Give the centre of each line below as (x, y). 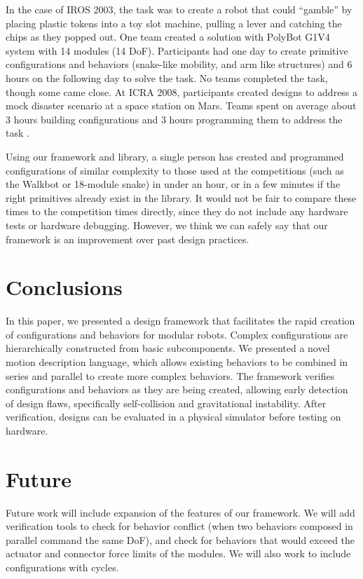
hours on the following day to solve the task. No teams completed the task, (167, 77)
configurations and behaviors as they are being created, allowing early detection (177, 389)
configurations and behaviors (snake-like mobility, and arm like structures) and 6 (179, 64)
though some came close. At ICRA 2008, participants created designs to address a (182, 91)
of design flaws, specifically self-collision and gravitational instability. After (166, 403)
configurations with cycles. (62, 567)
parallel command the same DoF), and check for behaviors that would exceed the (180, 539)
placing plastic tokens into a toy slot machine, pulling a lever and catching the (174, 23)
